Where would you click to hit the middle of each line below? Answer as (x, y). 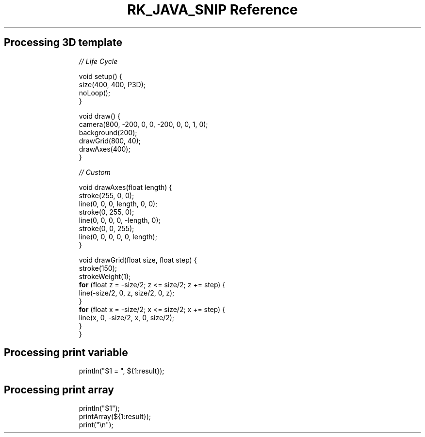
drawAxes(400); (105, 149)
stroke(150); (98, 268)
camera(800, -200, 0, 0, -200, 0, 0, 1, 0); (143, 124)
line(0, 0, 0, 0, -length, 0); (120, 220)
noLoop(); (95, 93)
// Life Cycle (98, 61)
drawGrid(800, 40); (110, 140)
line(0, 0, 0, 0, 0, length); (118, 236)
